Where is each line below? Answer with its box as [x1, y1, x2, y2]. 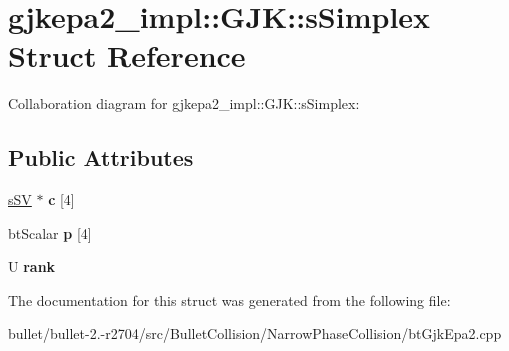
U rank [8, 256, 56, 277]
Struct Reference [8, 35, 246, 76]
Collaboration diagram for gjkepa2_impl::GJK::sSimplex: [8, 93, 360, 114]
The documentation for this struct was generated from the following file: [8, 289, 451, 310]
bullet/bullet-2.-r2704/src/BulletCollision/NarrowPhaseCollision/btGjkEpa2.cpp [8, 323, 502, 344]
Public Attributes [8, 142, 194, 173]
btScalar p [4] [8, 222, 92, 243]
